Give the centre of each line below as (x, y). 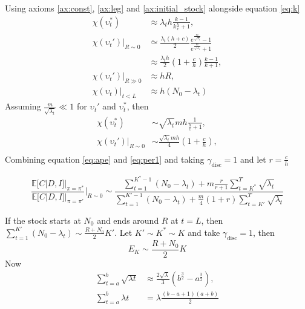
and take (204, 232)
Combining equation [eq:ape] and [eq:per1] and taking (105, 159)
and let (253, 159)
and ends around (128, 220)
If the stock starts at (43, 220)
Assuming (23, 106)
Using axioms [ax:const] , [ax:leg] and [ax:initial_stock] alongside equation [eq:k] (152, 8)
